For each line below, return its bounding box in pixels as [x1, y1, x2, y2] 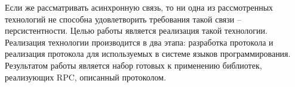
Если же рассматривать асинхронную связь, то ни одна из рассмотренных [5, 1, 274, 13]
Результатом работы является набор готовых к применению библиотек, [5, 59, 262, 71]
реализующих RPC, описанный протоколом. [5, 70, 167, 83]
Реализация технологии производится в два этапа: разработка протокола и [5, 36, 274, 48]
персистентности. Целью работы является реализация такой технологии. [5, 24, 268, 37]
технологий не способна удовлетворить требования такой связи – [5, 12, 241, 25]
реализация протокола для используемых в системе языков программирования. [5, 47, 291, 60]
